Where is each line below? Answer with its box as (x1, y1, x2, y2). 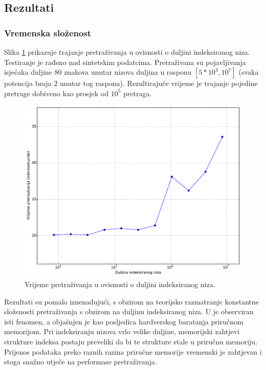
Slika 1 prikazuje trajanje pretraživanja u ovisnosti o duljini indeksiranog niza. (4, 47, 250, 57)
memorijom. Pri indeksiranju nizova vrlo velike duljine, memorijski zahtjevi (4, 326, 240, 337)
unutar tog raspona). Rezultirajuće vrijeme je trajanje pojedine (59, 78, 258, 89)
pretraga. (123, 88, 152, 98)
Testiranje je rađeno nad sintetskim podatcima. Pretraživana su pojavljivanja (4, 56, 246, 67)
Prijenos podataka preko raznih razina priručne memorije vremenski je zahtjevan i (4, 346, 262, 357)
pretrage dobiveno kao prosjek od (4, 88, 108, 98)
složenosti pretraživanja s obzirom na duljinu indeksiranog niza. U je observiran (4, 306, 254, 317)
